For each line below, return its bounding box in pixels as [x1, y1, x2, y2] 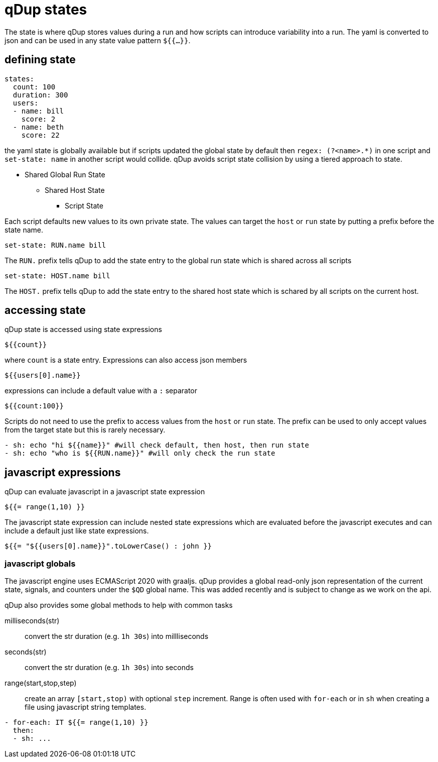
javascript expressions [5, 466, 121, 479]
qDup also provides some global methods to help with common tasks [5, 601, 233, 610]
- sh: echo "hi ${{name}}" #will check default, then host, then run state [5, 441, 309, 450]
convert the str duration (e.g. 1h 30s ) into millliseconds [25, 632, 209, 641]
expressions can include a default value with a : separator [5, 386, 198, 395]
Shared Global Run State [25, 170, 105, 179]
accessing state [5, 304, 86, 317]
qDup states [5, 1, 87, 18]
